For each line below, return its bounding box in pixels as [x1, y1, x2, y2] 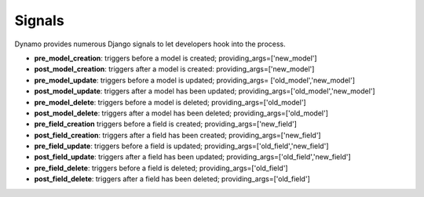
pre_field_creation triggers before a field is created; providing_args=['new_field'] [34, 119, 298, 129]
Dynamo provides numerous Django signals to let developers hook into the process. [14, 39, 286, 49]
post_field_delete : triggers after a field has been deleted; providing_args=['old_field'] [34, 174, 310, 184]
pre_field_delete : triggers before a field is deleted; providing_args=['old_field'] [34, 163, 288, 173]
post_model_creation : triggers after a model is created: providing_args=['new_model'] [34, 64, 315, 74]
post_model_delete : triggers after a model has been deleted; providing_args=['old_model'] [34, 108, 329, 118]
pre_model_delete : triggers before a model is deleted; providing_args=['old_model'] [34, 97, 306, 107]
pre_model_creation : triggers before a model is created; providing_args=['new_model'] [34, 53, 317, 63]
